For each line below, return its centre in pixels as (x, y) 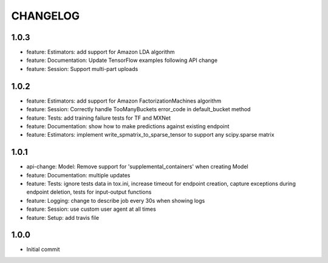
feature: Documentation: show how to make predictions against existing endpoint (128, 126)
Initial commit (43, 250)
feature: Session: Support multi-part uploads (82, 69)
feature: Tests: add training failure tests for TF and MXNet (99, 118)
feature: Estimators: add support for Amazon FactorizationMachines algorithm (124, 101)
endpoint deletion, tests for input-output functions (89, 192)
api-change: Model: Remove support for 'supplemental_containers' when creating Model (137, 166)
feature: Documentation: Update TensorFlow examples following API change (122, 60)
